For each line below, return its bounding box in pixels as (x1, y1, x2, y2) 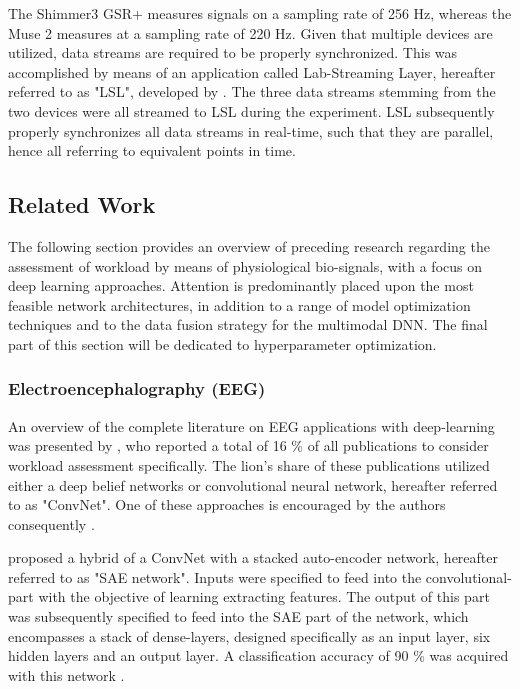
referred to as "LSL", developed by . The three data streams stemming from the (8, 81, 496, 102)
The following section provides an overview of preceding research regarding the (8, 235, 490, 256)
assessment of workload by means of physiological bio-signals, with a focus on (8, 255, 482, 276)
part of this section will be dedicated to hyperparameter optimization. (8, 333, 437, 354)
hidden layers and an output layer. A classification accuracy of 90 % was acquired (8, 645, 509, 666)
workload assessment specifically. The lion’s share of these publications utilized (8, 454, 490, 475)
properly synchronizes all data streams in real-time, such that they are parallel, (8, 120, 494, 141)
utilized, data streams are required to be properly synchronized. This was (8, 42, 458, 63)
